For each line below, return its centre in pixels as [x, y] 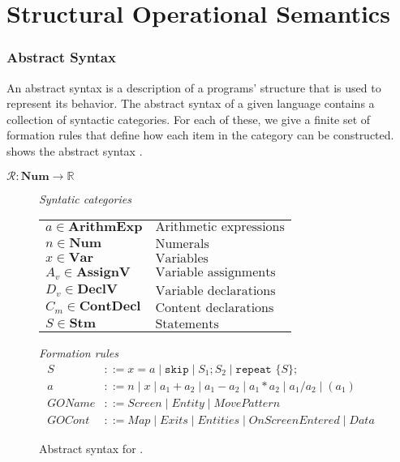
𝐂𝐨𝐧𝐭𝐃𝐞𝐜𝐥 [110, 307]
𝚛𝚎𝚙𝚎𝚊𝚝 [254, 369]
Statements [187, 324]
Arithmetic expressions [220, 227]
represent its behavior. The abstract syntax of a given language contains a [191, 103]
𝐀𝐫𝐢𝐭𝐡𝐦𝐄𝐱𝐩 [105, 227]
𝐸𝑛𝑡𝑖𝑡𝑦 [188, 403]
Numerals [182, 244]
